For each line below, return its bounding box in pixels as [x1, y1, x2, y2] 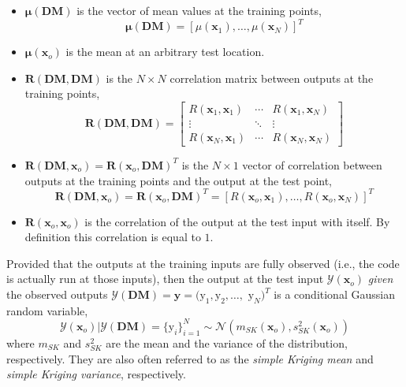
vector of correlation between [242, 156, 382, 173]
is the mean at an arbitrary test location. [65, 43, 265, 60]
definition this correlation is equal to [24, 229, 201, 245]
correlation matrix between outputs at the [169, 69, 374, 86]
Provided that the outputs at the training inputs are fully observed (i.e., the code [6, 255, 400, 271]
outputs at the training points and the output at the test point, [24, 172, 333, 188]
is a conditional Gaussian [274, 286, 395, 303]
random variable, [6, 302, 88, 318]
